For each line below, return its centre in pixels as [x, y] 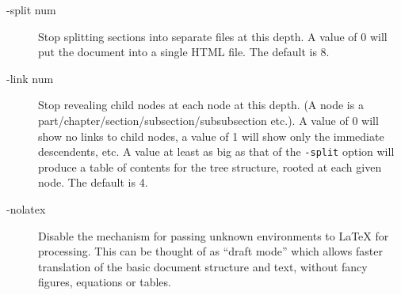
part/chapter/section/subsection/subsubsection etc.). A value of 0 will [208, 120]
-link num [30, 78]
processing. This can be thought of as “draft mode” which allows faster [210, 251]
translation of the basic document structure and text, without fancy [203, 266]
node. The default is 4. [93, 182]
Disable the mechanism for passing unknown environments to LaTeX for [214, 235]
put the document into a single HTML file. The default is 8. [184, 52]
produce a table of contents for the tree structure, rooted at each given [210, 166]
